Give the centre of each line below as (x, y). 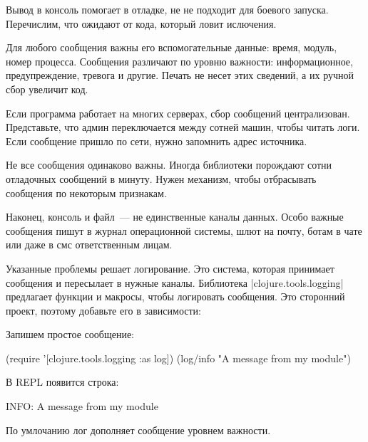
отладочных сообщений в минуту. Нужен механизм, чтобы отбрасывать (161, 178)
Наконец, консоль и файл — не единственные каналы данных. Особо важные (175, 217)
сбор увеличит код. (47, 89)
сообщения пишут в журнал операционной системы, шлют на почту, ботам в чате (184, 230)
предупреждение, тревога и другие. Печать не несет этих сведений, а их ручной (180, 75)
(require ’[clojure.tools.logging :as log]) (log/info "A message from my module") (178, 358)
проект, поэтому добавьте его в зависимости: (103, 310)
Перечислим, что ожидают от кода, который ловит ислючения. (141, 23)
